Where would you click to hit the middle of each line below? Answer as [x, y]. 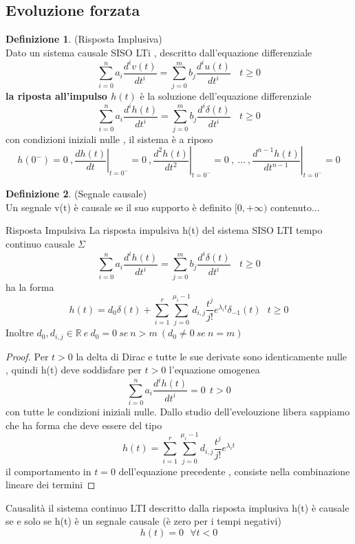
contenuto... [295, 207]
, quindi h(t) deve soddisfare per [74, 370]
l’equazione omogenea [214, 370]
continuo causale [40, 243]
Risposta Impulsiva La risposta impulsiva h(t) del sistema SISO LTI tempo [164, 230]
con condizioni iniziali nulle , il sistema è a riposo [109, 139]
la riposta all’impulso [56, 95]
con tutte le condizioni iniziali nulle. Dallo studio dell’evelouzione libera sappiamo [178, 412]
